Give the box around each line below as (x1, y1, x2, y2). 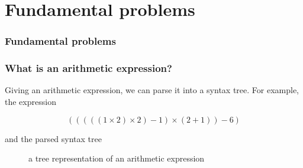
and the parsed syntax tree (5, 132, 102, 144)
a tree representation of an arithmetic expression (28, 152, 205, 164)
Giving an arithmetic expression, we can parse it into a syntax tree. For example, (5, 84, 299, 96)
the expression (5, 95, 56, 108)
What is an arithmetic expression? (5, 61, 172, 75)
